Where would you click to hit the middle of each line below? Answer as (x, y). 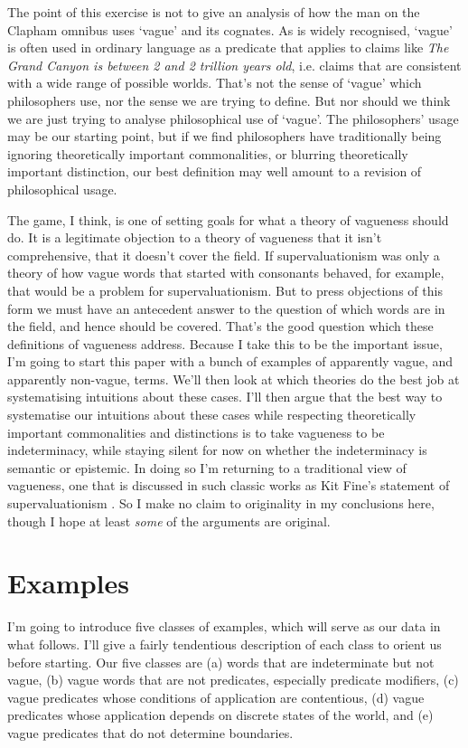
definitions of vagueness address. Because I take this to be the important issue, (225, 343)
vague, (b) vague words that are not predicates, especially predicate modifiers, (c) (233, 680)
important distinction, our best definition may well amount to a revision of (215, 171)
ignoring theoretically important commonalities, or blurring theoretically (208, 153)
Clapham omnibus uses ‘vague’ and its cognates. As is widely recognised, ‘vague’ (230, 29)
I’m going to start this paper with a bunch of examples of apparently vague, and (230, 361)
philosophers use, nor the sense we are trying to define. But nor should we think (229, 100)
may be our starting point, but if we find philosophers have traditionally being (225, 136)
